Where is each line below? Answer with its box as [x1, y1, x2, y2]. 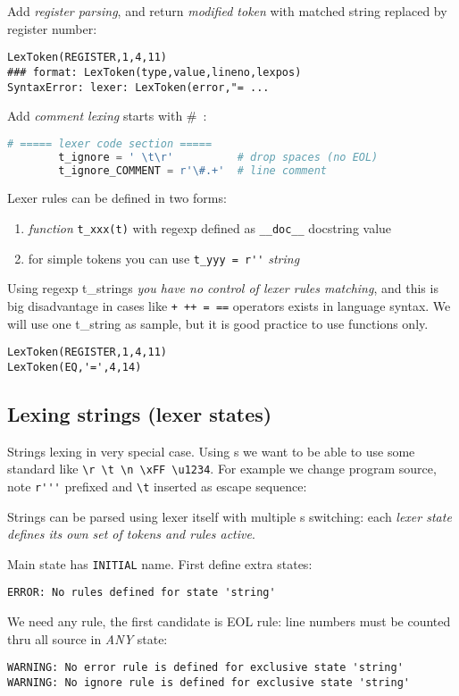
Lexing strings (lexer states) [7, 399, 272, 427]
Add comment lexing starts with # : [7, 106, 207, 125]
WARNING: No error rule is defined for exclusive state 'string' [7, 661, 404, 675]
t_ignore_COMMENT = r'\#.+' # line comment [58, 164, 328, 177]
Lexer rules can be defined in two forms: [7, 189, 227, 207]
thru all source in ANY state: [7, 629, 168, 648]
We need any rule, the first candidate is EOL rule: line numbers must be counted [7, 612, 451, 631]
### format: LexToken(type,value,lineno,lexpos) [7, 65, 302, 79]
